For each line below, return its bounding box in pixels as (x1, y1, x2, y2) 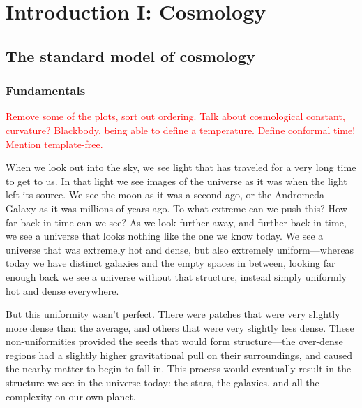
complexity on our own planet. (6, 388, 136, 403)
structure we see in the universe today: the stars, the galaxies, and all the (6, 375, 319, 390)
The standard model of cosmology (6, 45, 255, 66)
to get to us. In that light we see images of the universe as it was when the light (6, 173, 347, 188)
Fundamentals (6, 82, 86, 99)
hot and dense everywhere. (6, 283, 119, 298)
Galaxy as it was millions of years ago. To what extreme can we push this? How (6, 201, 347, 215)
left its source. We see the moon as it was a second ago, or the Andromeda (6, 187, 325, 202)
